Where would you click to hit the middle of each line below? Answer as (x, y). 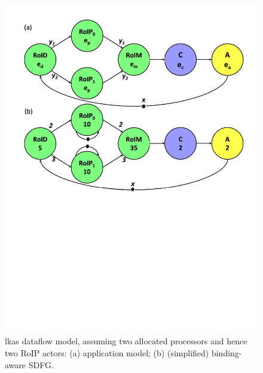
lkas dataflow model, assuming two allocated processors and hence (126, 341)
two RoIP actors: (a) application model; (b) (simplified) (107, 353)
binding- (227, 353)
